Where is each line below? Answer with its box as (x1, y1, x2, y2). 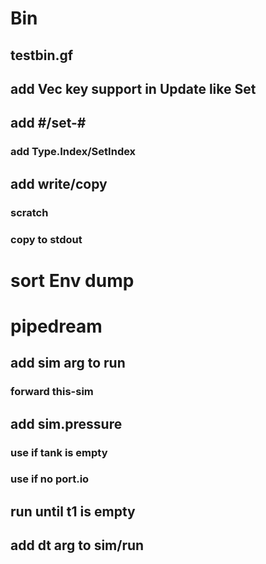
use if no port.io (10, 472, 90, 486)
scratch (10, 205, 49, 219)
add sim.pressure (10, 415, 123, 432)
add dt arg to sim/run (10, 537, 145, 554)
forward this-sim (10, 385, 94, 399)
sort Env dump (10, 269, 135, 292)
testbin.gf (10, 47, 74, 64)
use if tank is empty (10, 445, 108, 459)
